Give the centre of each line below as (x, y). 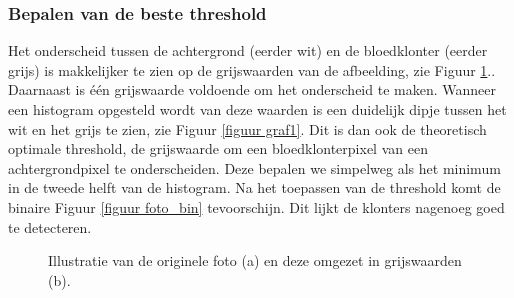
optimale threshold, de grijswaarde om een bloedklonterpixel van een (218, 148)
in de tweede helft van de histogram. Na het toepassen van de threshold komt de (254, 187)
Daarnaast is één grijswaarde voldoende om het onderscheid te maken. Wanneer (252, 89)
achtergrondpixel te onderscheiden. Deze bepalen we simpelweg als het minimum (254, 167)
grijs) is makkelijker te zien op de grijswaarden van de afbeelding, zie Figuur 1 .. (252, 69)
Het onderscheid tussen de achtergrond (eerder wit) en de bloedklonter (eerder (248, 50)
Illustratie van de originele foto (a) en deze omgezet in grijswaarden (255, 260)
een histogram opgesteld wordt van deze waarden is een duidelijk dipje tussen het (257, 109)
